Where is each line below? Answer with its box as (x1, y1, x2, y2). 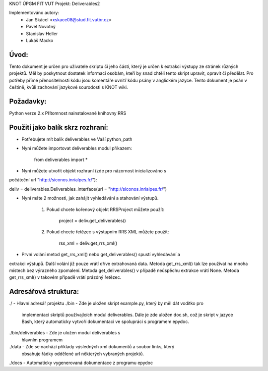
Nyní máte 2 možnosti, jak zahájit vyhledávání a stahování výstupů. (21, 195, 159, 201)
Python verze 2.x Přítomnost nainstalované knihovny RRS (9, 110, 127, 116)
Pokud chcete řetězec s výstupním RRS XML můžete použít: (46, 229, 169, 235)
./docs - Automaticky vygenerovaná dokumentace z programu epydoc (9, 360, 153, 366)
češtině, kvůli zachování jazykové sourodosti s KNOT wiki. (9, 84, 129, 90)
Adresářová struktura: (9, 287, 79, 296)
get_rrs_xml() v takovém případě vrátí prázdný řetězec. (9, 274, 122, 280)
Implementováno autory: (9, 10, 60, 16)
